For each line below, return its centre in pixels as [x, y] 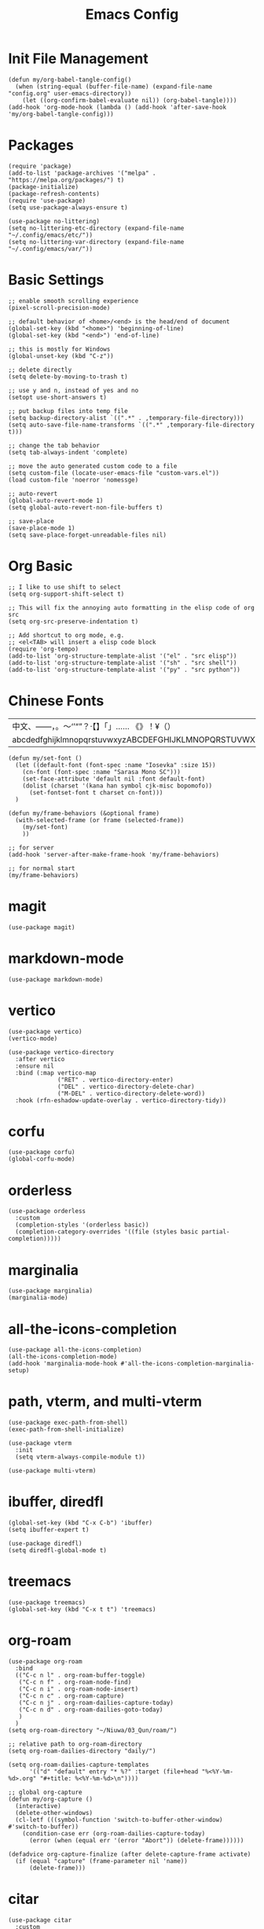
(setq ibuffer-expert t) [49, 1530]
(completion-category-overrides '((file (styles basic [107, 1232]
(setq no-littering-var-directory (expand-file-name [96, 242]
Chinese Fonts [56, 701]
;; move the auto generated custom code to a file [93, 466]
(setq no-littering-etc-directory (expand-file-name [96, 228]
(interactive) [38, 1806]
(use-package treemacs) [47, 1603]
